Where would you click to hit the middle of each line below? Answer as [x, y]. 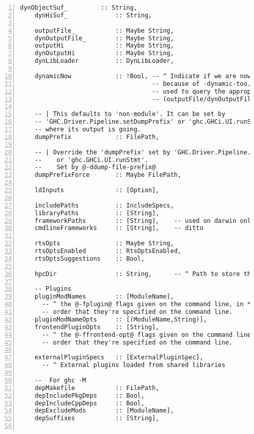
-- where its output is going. [88, 129]
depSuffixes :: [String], [97, 418]
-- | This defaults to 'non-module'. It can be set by [130, 114]
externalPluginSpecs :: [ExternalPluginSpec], [119, 358]
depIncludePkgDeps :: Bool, [90, 395]
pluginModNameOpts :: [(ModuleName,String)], [121, 319]
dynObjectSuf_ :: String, [79, 8]
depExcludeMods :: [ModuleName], [104, 411]
